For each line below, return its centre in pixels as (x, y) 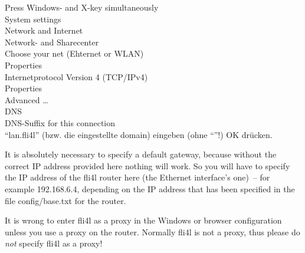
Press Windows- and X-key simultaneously (82, 7)
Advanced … (27, 99)
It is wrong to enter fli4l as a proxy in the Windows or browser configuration (143, 220)
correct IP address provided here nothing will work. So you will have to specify (147, 165)
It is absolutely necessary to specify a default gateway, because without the (141, 154)
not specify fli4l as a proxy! (54, 243)
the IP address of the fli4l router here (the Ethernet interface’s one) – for (137, 177)
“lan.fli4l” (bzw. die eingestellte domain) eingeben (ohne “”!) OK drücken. (139, 134)
